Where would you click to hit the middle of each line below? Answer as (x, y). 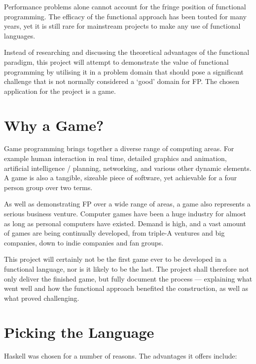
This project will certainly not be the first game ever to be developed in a (115, 259)
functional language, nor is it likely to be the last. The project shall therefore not (127, 269)
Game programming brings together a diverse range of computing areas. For (119, 148)
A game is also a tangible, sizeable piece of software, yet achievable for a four (121, 178)
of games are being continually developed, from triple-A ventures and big (114, 233)
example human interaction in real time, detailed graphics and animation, (115, 158)
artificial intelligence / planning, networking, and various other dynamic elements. (128, 168)
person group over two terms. (48, 187)
